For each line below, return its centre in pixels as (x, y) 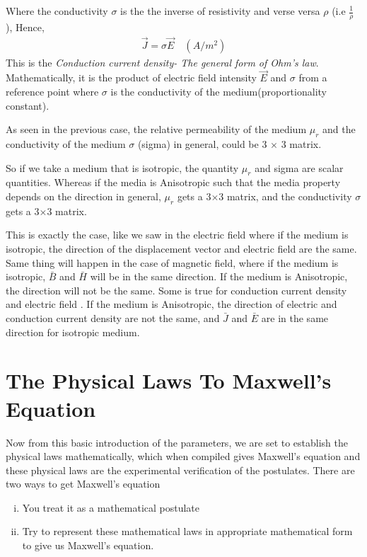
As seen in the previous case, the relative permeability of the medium (156, 129)
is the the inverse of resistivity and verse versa (220, 11)
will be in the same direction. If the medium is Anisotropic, (219, 276)
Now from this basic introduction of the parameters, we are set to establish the (177, 442)
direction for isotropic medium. (73, 332)
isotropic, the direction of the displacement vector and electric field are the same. (181, 249)
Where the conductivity (57, 11)
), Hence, (25, 27)
